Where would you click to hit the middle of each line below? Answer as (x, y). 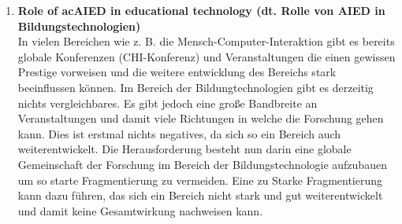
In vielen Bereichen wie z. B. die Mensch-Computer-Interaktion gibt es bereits (206, 41)
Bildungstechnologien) (79, 26)
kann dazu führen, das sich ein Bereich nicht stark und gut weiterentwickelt (200, 195)
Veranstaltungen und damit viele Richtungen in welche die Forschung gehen (201, 118)
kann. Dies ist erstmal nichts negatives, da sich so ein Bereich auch (179, 133)
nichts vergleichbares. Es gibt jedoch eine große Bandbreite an (167, 103)
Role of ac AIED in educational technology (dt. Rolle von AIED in (201, 10)
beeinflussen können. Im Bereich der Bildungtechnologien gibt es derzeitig (195, 87)
